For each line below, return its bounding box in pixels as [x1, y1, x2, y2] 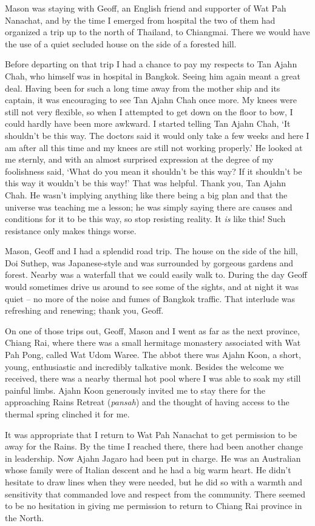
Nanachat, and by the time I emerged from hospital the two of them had [5, 13, 276, 26]
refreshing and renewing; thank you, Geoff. [5, 304, 164, 317]
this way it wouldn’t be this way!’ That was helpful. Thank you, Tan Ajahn [5, 177, 286, 189]
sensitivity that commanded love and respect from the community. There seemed [5, 487, 306, 500]
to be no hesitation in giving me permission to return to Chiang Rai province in [5, 499, 302, 512]
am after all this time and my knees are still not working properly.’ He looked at [5, 141, 303, 153]
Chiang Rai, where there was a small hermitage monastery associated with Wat [5, 336, 301, 349]
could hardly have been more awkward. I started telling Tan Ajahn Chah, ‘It [5, 117, 291, 130]
